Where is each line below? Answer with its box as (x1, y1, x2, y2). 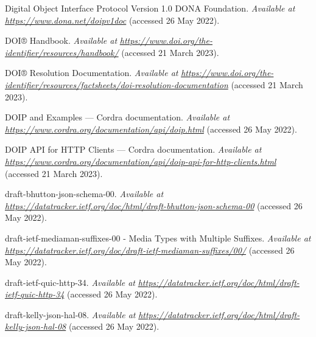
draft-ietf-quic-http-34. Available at (5, 276, 136, 288)
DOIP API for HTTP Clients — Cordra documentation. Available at (5, 143, 262, 156)
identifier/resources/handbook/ (5, 46, 119, 58)
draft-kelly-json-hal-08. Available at (5, 308, 136, 321)
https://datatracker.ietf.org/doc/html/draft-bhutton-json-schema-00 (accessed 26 (5, 199, 303, 212)
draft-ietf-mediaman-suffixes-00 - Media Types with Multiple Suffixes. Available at (5, 231, 311, 244)
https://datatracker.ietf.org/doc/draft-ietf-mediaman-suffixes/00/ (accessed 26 (5, 243, 295, 256)
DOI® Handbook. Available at (5, 34, 118, 47)
